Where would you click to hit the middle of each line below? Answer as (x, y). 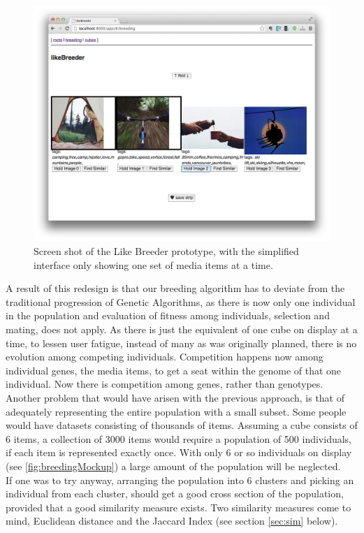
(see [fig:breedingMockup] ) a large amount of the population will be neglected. (173, 466)
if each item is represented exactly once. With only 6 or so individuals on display (179, 452)
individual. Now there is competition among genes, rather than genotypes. (165, 384)
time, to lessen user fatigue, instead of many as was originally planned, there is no (181, 343)
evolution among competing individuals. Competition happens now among (165, 357)
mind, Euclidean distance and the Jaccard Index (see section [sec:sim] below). (172, 521)
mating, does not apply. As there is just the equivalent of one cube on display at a (182, 329)
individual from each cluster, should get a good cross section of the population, (175, 494)
